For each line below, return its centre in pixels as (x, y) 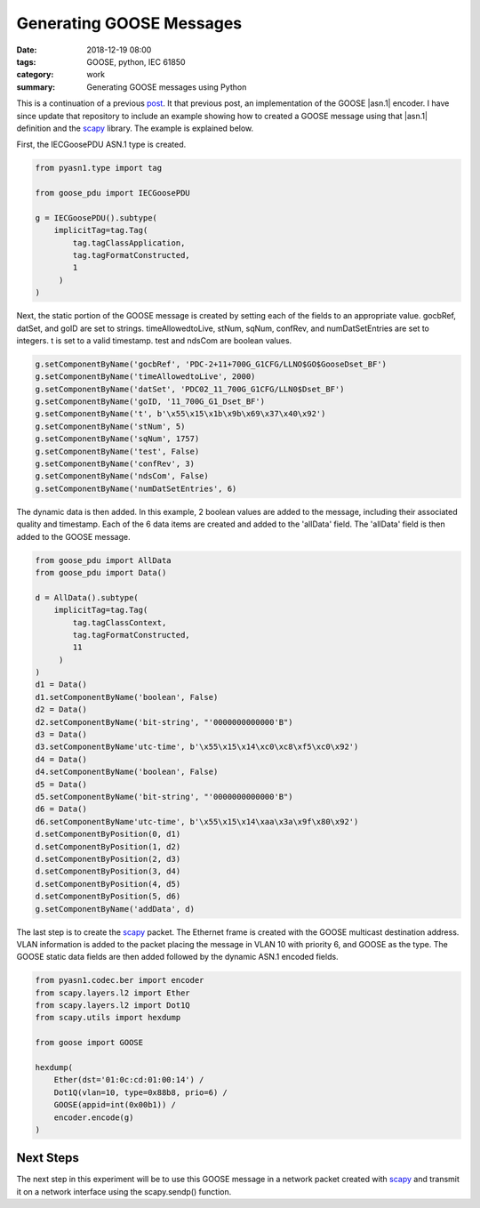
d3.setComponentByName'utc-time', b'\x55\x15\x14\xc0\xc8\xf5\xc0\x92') (197, 747)
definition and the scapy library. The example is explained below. (135, 128)
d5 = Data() (61, 784)
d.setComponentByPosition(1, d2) (108, 846)
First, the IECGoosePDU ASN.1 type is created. (101, 145)
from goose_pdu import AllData (104, 560)
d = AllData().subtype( (87, 597)
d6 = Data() (61, 809)
